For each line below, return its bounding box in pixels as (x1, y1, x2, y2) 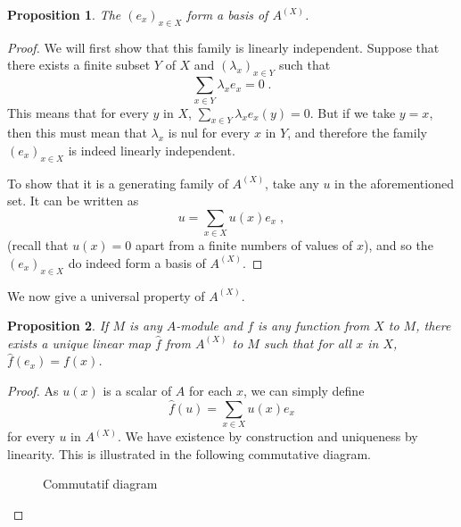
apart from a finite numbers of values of (135, 236, 353, 255)
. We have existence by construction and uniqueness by (117, 427, 418, 446)
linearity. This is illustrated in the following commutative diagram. (7, 444, 371, 463)
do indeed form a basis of (68, 253, 206, 272)
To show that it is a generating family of (7, 173, 228, 192)
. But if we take (309, 103, 396, 121)
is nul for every (168, 123, 251, 142)
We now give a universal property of (7, 286, 205, 305)
